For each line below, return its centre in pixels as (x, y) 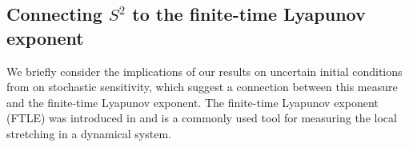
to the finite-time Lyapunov (249, 14)
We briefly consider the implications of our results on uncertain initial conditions (204, 71)
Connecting (54, 14)
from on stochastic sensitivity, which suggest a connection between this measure (202, 87)
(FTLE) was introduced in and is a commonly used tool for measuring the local (202, 118)
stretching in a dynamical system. (89, 133)
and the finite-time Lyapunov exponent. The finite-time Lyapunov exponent (192, 102)
